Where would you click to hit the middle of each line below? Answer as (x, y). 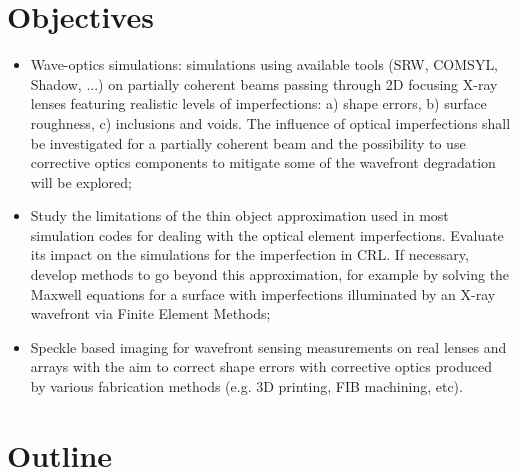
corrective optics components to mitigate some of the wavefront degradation (263, 162)
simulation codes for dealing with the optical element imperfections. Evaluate (267, 234)
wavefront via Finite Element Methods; (150, 313)
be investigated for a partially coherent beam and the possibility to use (248, 142)
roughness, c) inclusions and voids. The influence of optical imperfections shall (270, 122)
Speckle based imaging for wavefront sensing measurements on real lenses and (268, 346)
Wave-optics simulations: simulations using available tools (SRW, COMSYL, (264, 64)
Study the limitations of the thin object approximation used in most (239, 215)
